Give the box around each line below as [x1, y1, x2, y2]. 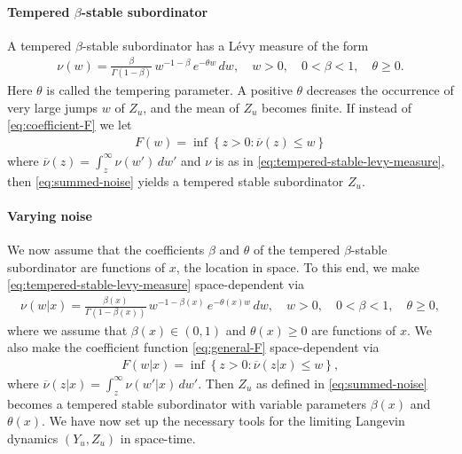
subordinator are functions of [7, 257, 166, 276]
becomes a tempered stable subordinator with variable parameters [7, 394, 366, 412]
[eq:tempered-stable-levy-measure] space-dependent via [7, 275, 305, 294]
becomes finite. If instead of [262, 98, 412, 116]
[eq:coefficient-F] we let [7, 115, 132, 134]
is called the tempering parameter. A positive [46, 81, 293, 99]
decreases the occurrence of [306, 81, 454, 99]
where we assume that [7, 320, 128, 339]
